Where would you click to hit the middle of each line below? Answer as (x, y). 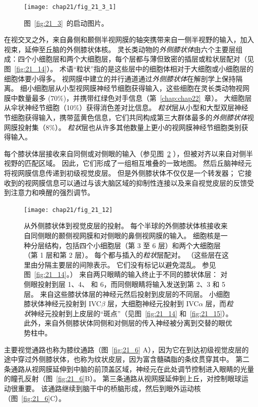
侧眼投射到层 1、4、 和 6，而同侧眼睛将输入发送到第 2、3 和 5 (125, 284)
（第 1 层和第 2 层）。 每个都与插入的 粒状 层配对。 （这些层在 (123, 255)
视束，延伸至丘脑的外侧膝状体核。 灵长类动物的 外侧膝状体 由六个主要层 (120, 49)
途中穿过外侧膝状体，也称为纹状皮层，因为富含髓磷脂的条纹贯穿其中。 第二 (127, 359)
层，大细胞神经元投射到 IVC (153, 304)
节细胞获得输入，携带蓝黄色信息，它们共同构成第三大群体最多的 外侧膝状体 (126, 117)
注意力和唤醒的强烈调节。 (52, 192)
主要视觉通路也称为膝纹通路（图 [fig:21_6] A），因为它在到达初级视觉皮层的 (127, 349)
